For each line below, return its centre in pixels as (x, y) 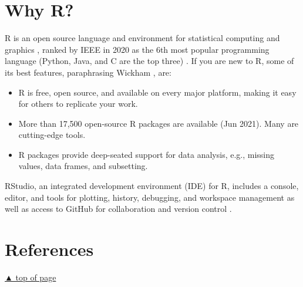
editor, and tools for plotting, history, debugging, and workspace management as (150, 197)
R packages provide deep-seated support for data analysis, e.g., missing (147, 154)
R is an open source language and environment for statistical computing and (142, 38)
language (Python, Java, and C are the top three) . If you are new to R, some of (149, 61)
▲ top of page (31, 277)
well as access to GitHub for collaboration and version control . (118, 209)
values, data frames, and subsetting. (83, 166)
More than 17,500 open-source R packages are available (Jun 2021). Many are (159, 123)
